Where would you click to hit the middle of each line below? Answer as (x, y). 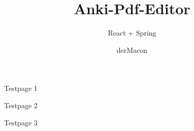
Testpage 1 (21, 88)
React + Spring (132, 33)
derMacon (132, 50)
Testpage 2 (21, 105)
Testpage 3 (21, 122)
